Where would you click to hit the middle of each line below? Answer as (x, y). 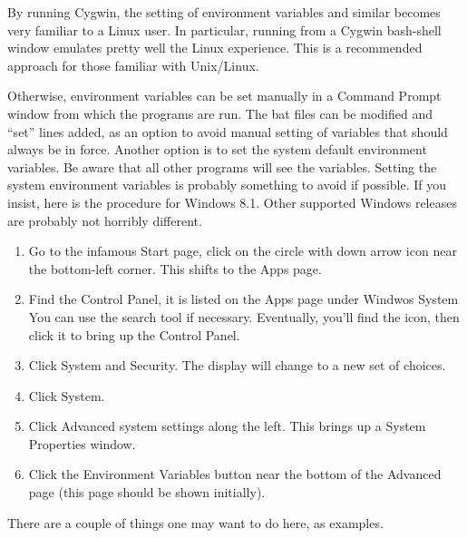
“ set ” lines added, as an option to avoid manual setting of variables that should (228, 131)
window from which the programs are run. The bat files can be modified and (220, 113)
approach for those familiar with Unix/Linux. (133, 65)
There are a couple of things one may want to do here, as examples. (195, 522)
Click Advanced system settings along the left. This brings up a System (227, 426)
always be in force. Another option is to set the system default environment (217, 149)
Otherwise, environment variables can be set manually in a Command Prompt (224, 96)
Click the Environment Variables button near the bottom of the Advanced (235, 474)
